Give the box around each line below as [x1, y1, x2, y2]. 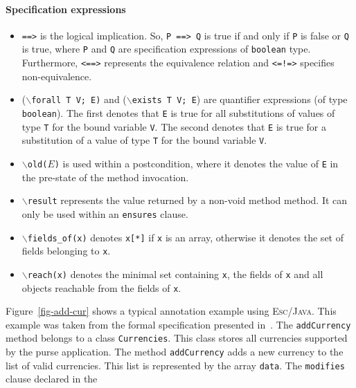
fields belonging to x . [21, 243, 111, 258]
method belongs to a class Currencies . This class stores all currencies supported [6, 331, 348, 345]
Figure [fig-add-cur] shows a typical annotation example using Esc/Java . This [6, 304, 337, 318]
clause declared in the [6, 371, 98, 386]
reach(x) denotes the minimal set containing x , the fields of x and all [27, 266, 323, 281]
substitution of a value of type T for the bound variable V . [21, 133, 267, 147]
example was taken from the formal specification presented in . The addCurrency [6, 317, 351, 331]
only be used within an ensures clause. [21, 206, 188, 221]
